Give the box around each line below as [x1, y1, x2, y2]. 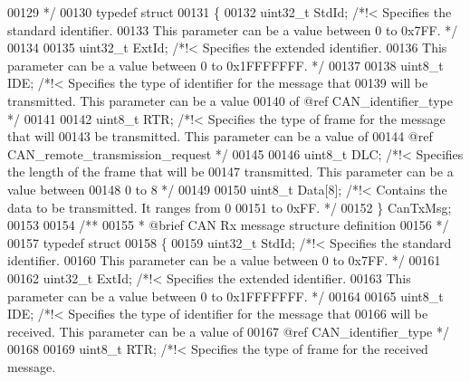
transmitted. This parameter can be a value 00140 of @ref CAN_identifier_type [7, 91, 453, 110]
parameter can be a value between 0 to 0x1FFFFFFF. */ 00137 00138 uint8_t [7, 55, 444, 74]
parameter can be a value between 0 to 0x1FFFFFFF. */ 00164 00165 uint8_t [7, 286, 444, 305]
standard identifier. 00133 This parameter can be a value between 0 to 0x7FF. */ [7, 20, 458, 39]
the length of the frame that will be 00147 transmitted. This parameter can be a [7, 162, 454, 181]
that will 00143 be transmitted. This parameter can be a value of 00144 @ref [7, 127, 433, 146]
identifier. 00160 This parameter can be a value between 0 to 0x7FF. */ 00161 [7, 251, 441, 270]
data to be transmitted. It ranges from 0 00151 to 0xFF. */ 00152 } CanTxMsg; [7, 197, 452, 216]
